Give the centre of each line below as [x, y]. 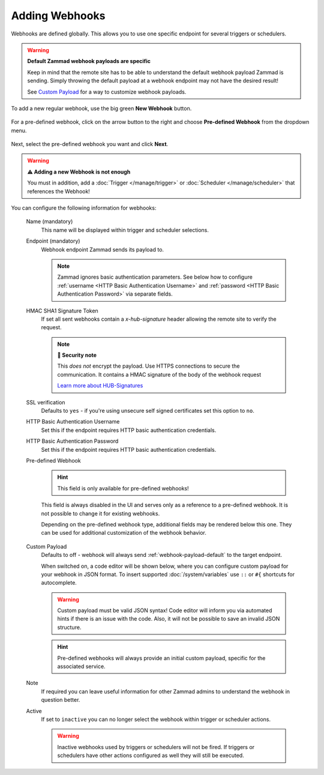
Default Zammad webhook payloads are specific [89, 61]
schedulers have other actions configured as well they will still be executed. [151, 755]
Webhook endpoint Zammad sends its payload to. [103, 249]
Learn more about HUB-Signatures [100, 386]
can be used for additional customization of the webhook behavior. [124, 533]
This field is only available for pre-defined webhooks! [123, 488]
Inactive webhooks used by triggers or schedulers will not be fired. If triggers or [156, 747]
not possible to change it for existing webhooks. [100, 513]
